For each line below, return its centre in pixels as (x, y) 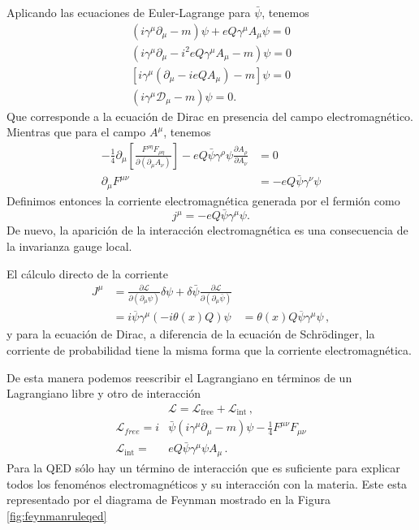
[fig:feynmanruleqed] (57, 515)
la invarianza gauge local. (69, 246)
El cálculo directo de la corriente (88, 273)
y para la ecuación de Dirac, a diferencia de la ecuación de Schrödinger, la (191, 334)
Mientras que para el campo (76, 132)
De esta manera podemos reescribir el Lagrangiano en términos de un (179, 377)
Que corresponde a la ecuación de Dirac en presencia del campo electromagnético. (210, 116)
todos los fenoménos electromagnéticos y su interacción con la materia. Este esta (207, 483)
